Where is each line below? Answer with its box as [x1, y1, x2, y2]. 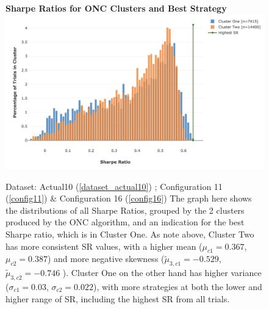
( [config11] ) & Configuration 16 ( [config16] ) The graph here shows [5, 192, 252, 205]
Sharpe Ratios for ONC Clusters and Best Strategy [5, 2, 227, 14]
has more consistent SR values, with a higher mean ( [5, 239, 203, 252]
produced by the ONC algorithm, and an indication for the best [5, 216, 245, 228]
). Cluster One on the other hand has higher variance [62, 266, 262, 279]
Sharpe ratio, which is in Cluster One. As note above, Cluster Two [5, 227, 254, 240]
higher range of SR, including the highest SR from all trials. [5, 292, 230, 305]
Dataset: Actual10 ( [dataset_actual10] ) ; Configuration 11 [5, 180, 223, 192]
